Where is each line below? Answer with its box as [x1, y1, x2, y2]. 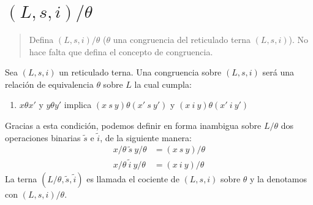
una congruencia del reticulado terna [113, 33, 251, 45]
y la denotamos [250, 172, 307, 185]
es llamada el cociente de [86, 172, 179, 185]
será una [262, 66, 295, 79]
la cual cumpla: [134, 77, 192, 90]
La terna [5, 172, 37, 185]
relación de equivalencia [5, 77, 94, 90]
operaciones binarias [5, 131, 81, 144]
